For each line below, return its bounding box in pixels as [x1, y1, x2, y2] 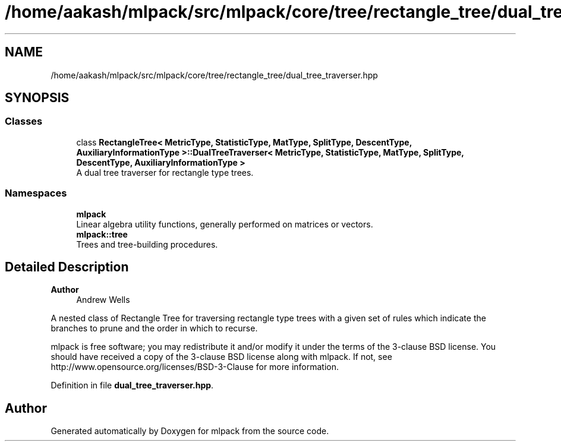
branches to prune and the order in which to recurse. [51, 323, 258, 334]
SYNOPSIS [5, 90, 70, 106]
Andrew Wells [76, 295, 130, 305]
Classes [5, 115, 43, 128]
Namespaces [5, 187, 67, 200]
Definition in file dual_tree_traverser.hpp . [51, 380, 214, 391]
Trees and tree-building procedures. [76, 239, 218, 249]
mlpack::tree [76, 229, 128, 239]
